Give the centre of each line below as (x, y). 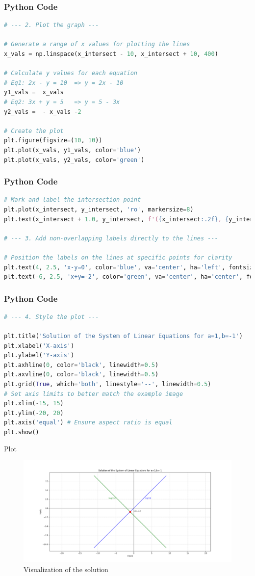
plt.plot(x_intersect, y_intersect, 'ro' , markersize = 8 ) (99, 209)
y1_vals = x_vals (34, 92)
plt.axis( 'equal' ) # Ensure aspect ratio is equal (88, 423)
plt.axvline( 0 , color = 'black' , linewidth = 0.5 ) (81, 375)
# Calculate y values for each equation (71, 73)
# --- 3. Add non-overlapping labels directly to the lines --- (111, 238)
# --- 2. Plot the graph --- (51, 25)
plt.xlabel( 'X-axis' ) (39, 346)
